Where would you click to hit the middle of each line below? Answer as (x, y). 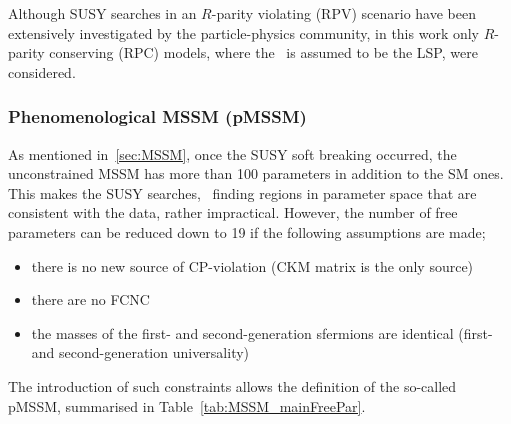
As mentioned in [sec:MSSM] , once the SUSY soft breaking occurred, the (232, 153)
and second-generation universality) (140, 352)
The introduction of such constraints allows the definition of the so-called (232, 385)
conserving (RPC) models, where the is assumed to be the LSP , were (263, 52)
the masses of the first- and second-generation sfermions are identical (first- (262, 332)
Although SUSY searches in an (102, 13)
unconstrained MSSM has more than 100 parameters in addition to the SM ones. (256, 173)
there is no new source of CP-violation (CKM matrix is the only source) (252, 265)
